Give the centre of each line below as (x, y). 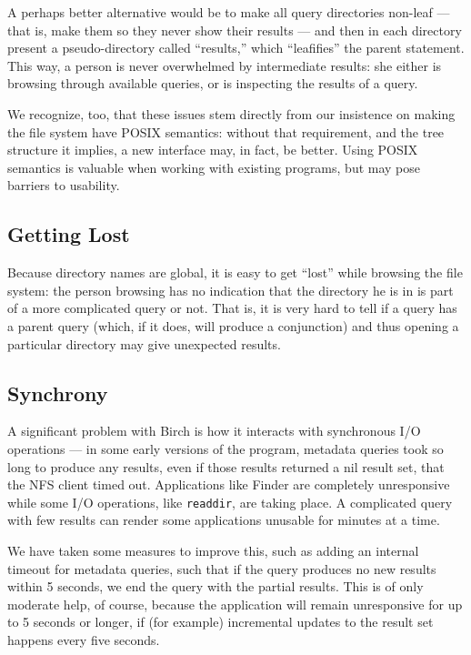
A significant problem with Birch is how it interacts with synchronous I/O (214, 431)
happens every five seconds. (84, 639)
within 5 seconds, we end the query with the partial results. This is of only (215, 586)
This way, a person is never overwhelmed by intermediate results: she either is (225, 65)
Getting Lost (69, 234)
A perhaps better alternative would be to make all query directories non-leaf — (229, 12)
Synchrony (58, 393)
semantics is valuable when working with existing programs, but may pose (214, 167)
